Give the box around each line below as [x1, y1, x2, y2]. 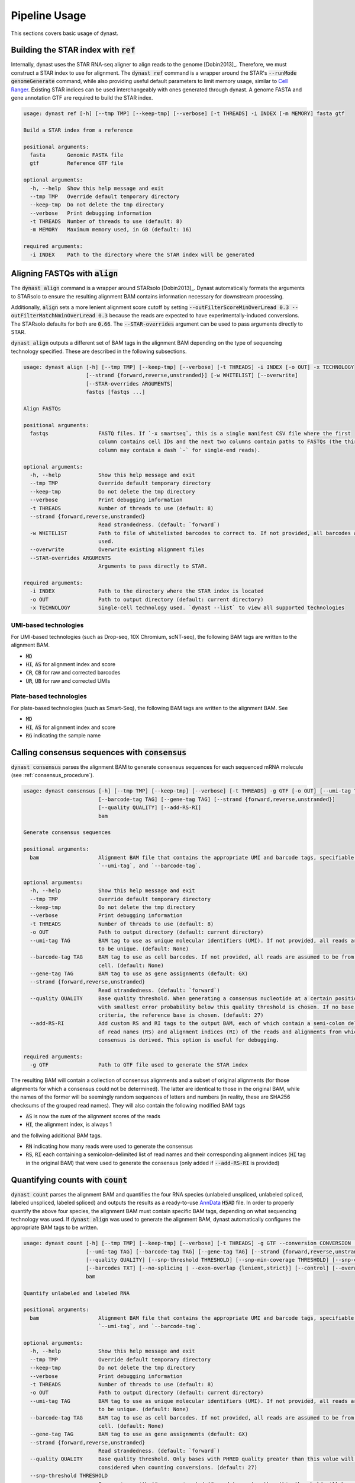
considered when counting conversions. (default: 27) [98, 1464, 257, 1471]
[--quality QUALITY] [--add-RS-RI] [98, 804, 202, 811]
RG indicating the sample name [25, 732, 101, 739]
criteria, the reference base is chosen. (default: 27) [98, 1012, 264, 1019]
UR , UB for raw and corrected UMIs [25, 677, 111, 685]
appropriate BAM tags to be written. [11, 1224, 99, 1231]
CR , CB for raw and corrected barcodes [25, 669, 121, 676]
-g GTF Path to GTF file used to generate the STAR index [30, 1062, 248, 1068]
